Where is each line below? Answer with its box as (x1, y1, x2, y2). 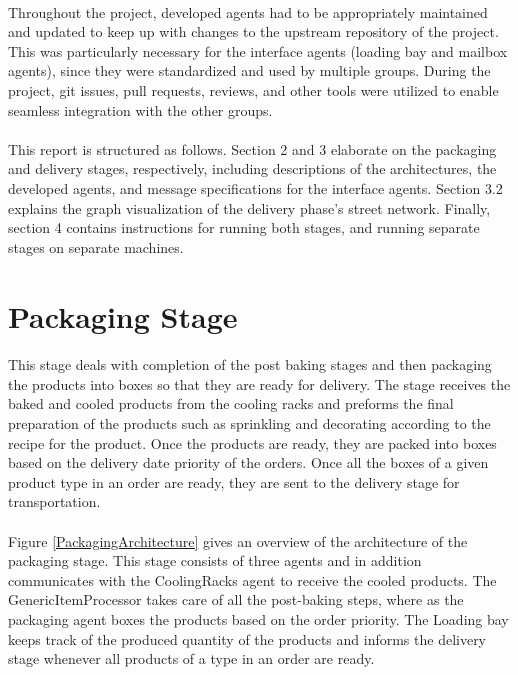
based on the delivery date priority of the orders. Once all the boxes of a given (8, 452, 489, 473)
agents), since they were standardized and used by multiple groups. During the (8, 60, 491, 81)
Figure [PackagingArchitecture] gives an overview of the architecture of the (8, 530, 468, 551)
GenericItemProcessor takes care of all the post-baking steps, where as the (8, 589, 464, 610)
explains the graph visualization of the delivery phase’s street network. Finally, (8, 197, 491, 218)
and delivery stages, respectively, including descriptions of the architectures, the (8, 158, 497, 179)
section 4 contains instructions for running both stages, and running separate (8, 217, 480, 238)
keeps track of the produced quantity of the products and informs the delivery (8, 628, 487, 649)
